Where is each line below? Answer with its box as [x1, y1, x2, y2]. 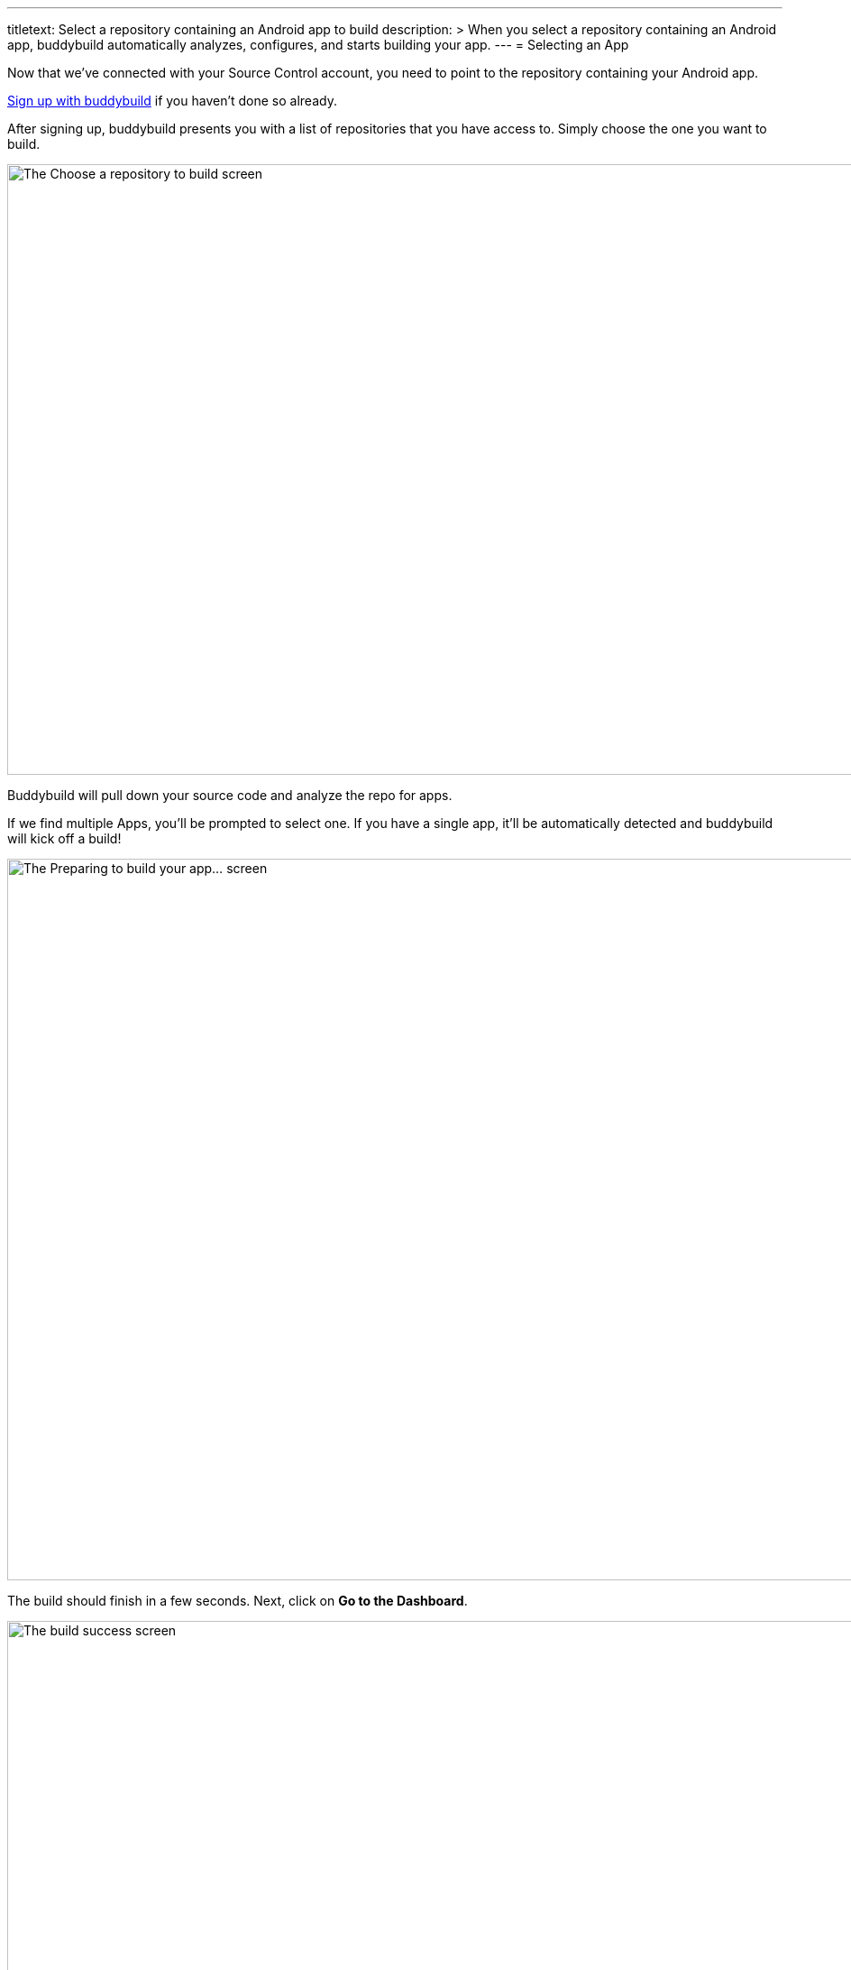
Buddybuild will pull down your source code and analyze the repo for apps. [7, 787, 453, 803]
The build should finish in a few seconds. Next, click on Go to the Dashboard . [7, 1593, 468, 1608]
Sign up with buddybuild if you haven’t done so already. [7, 93, 337, 108]
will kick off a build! [7, 831, 122, 846]
